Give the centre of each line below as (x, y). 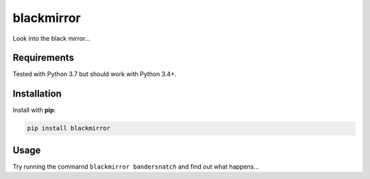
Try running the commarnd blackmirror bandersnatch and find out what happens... (136, 166)
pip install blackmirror (69, 128)
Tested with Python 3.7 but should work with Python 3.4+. (95, 74)
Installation (37, 94)
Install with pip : (34, 110)
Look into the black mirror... (51, 38)
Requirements (44, 58)
